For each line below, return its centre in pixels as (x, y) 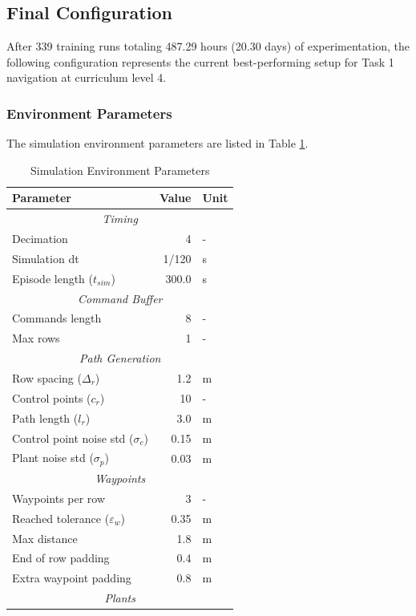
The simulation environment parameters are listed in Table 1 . (158, 143)
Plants (120, 598)
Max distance (45, 538)
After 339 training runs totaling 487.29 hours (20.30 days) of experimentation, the (208, 46)
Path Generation (120, 358)
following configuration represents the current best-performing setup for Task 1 (200, 61)
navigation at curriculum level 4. (87, 77)
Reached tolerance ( (61, 518)
